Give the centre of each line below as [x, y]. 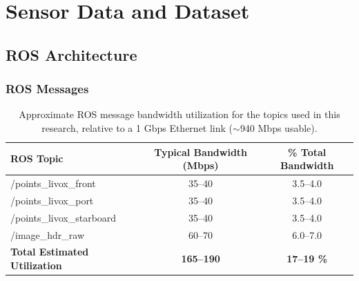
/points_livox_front [53, 183]
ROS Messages [47, 89]
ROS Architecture [71, 54]
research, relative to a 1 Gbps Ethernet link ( [137, 127]
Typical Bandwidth [201, 152]
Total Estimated [50, 252]
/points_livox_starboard [64, 217]
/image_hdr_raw [48, 234]
